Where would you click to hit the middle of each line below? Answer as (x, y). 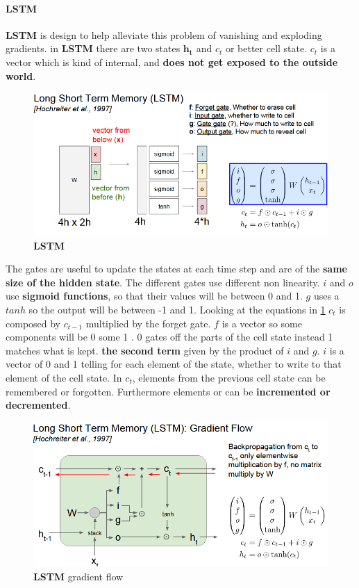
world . (21, 75)
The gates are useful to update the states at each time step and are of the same (176, 269)
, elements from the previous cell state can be (229, 377)
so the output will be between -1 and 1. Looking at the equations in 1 (177, 309)
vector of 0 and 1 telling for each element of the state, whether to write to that (174, 364)
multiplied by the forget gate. (148, 323)
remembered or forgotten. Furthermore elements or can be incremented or (168, 391)
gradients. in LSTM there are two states (93, 48)
